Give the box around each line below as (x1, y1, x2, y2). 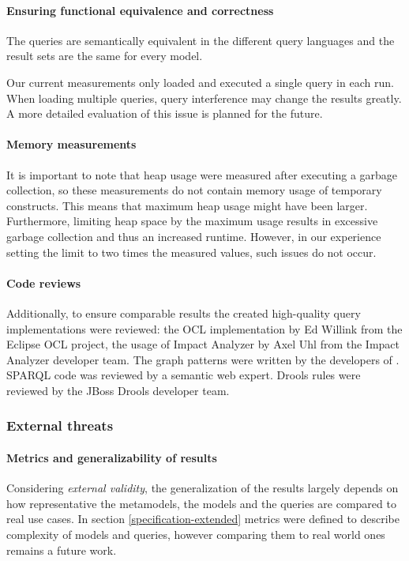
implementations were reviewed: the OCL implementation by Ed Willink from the (6, 320, 403, 337)
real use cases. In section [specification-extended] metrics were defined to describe (6, 510, 400, 527)
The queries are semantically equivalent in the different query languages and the (6, 32, 395, 48)
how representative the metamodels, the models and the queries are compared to (6, 495, 396, 511)
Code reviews (6, 274, 81, 291)
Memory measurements (6, 136, 137, 152)
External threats (6, 416, 114, 435)
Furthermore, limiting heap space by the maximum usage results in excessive (6, 213, 378, 229)
